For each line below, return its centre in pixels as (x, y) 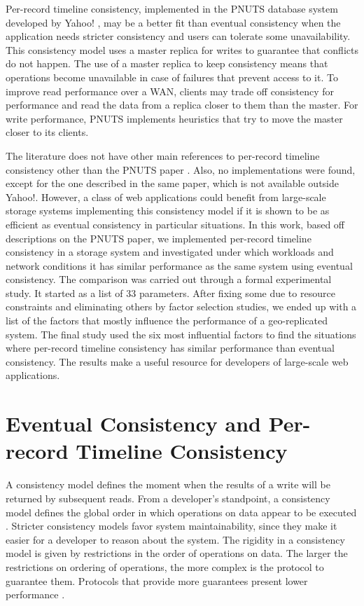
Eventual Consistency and (133, 423)
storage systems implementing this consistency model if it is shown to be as (168, 211)
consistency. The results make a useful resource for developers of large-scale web (177, 361)
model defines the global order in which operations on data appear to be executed (181, 512)
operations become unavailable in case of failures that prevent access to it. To (172, 77)
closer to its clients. (47, 132)
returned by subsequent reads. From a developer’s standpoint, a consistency (168, 498)
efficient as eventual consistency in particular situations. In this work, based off (175, 224)
